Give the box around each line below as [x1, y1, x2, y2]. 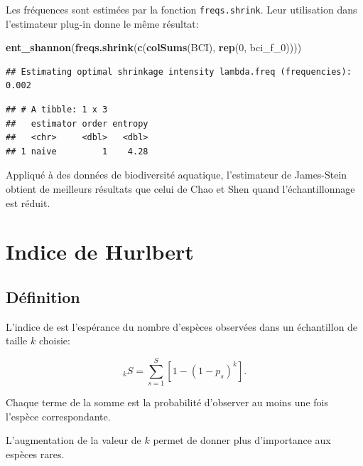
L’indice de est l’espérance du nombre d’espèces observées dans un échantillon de [6, 319, 358, 334]
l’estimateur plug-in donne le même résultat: [6, 16, 199, 31]
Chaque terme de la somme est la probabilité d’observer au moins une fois [6, 395, 328, 410]
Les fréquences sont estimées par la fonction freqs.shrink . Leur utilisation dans [6, 2, 357, 16]
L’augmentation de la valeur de [6, 433, 141, 448]
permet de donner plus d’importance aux [153, 433, 331, 448]
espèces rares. [6, 446, 65, 461]
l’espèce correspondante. [6, 408, 111, 423]
